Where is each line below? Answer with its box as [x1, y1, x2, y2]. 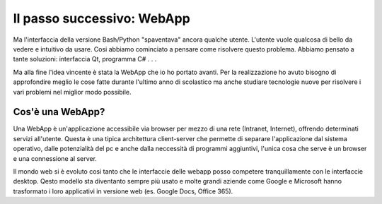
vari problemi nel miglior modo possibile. [13, 88, 132, 96]
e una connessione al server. [13, 154, 97, 162]
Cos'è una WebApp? [13, 106, 105, 118]
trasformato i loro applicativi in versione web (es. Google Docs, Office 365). [13, 187, 233, 196]
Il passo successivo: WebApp [13, 11, 190, 26]
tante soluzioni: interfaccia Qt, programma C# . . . [13, 55, 157, 64]
